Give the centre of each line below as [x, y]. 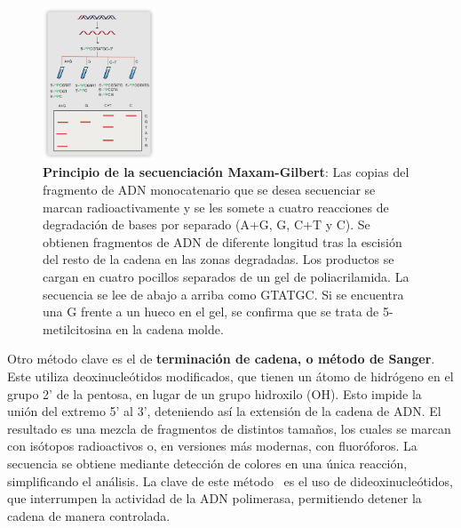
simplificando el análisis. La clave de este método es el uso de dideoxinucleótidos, [230, 480]
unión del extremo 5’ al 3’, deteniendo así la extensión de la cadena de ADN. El [224, 411]
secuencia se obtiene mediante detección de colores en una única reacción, [207, 463]
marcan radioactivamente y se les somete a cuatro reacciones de [216, 207]
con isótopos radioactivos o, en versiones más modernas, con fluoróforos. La [212, 446]
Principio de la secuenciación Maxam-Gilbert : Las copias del [226, 172]
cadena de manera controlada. [89, 515]
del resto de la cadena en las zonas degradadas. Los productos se [219, 259]
